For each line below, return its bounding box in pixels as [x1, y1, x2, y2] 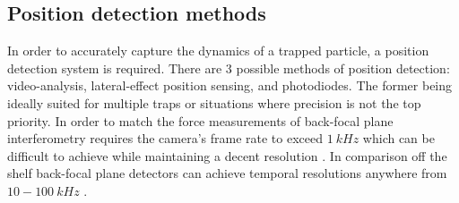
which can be [362, 129, 435, 148]
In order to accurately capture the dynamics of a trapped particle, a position [7, 41, 429, 60]
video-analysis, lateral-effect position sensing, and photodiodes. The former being [7, 76, 453, 95]
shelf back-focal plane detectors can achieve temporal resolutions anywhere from [7, 164, 447, 182]
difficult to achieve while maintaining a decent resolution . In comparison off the [7, 146, 447, 165]
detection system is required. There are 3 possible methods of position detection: [7, 58, 450, 77]
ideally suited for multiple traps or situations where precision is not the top [7, 93, 421, 112]
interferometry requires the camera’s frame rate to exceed [7, 129, 323, 148]
